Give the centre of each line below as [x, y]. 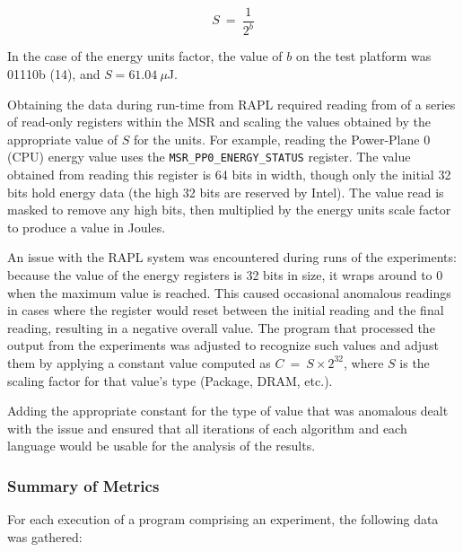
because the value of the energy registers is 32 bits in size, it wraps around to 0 [225, 275]
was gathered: [45, 536]
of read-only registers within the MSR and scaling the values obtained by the [219, 122]
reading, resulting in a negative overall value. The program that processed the [221, 327]
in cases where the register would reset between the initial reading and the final [226, 310]
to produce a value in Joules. [87, 227]
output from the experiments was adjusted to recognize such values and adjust [223, 345]
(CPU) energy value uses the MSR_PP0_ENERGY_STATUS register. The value [209, 157]
